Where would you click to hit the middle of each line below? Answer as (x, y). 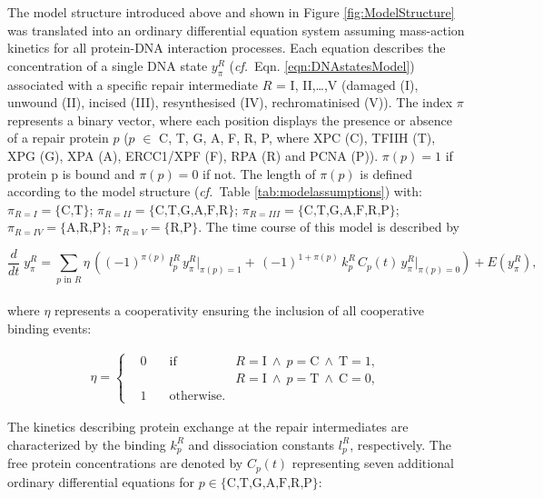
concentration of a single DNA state (108, 65)
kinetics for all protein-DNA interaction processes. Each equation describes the (227, 48)
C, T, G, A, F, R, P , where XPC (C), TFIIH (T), (297, 138)
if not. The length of (259, 173)
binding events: (49, 328)
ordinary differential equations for (101, 481)
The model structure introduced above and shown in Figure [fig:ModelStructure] (231, 12)
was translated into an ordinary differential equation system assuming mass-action (236, 30)
